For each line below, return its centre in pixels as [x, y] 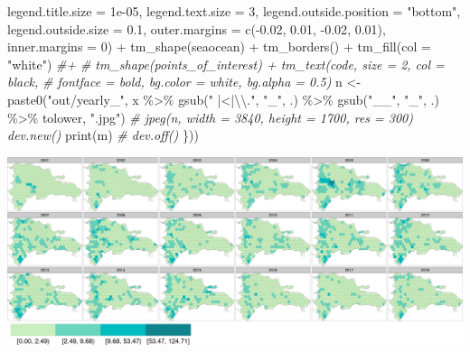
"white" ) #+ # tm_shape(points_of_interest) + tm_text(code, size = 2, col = [226, 64]
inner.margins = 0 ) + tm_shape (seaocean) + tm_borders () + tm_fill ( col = [219, 46]
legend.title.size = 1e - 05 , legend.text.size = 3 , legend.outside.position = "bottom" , [234, 11]
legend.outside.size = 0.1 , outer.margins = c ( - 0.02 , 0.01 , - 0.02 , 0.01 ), [197, 28]
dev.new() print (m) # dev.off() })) [103, 135]
